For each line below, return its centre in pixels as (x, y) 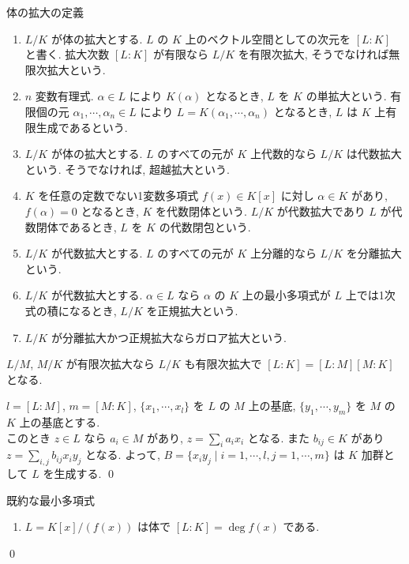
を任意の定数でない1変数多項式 (118, 196)
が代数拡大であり (321, 211)
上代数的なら (283, 154)
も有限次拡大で (223, 364)
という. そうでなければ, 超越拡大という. (127, 169)
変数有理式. (64, 96)
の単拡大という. (346, 96)
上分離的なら (283, 253)
